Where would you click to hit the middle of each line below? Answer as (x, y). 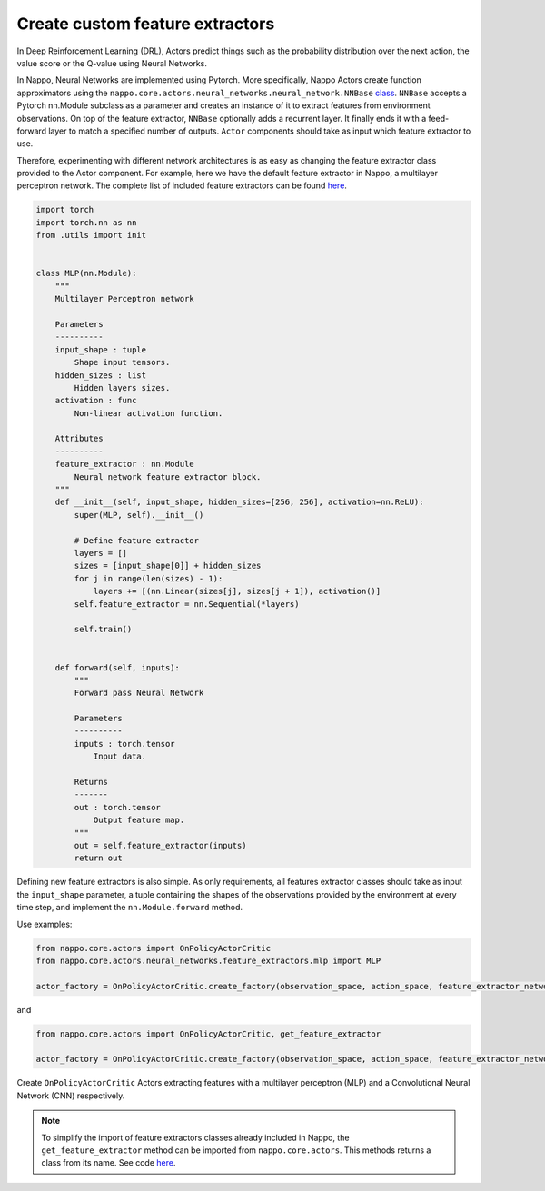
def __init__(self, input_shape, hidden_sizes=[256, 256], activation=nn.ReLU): (239, 502)
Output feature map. (139, 820)
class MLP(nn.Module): (86, 273)
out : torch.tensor (117, 807)
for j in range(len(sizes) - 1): (149, 578)
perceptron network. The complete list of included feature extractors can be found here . (182, 185)
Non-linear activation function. (149, 413)
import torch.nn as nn (86, 222)
